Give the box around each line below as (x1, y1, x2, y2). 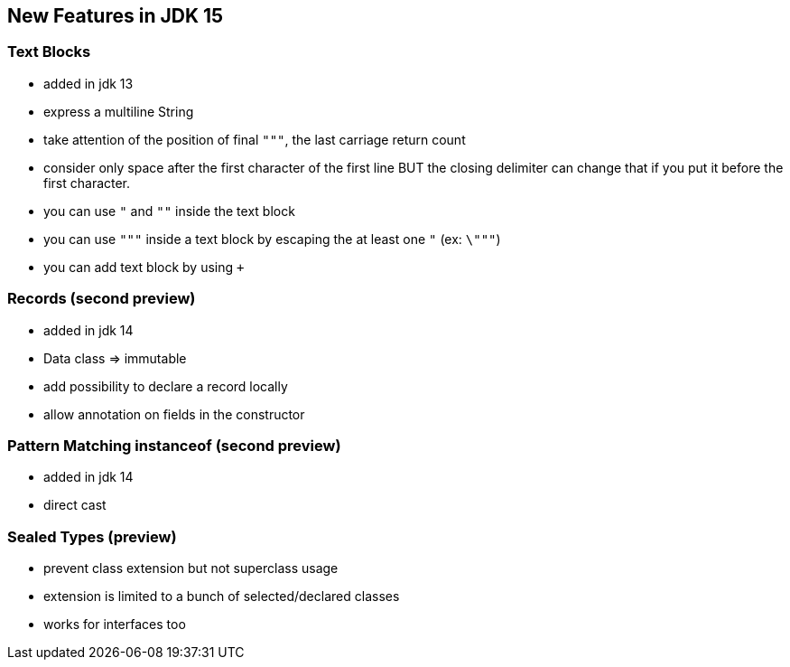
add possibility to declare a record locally (43, 378, 288, 394)
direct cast (43, 497, 107, 513)
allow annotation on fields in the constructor (43, 406, 305, 422)
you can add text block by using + (43, 258, 245, 275)
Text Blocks (7, 42, 91, 61)
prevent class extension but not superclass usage (43, 560, 339, 577)
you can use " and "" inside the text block (43, 202, 295, 219)
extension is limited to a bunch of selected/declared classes (43, 588, 400, 605)
